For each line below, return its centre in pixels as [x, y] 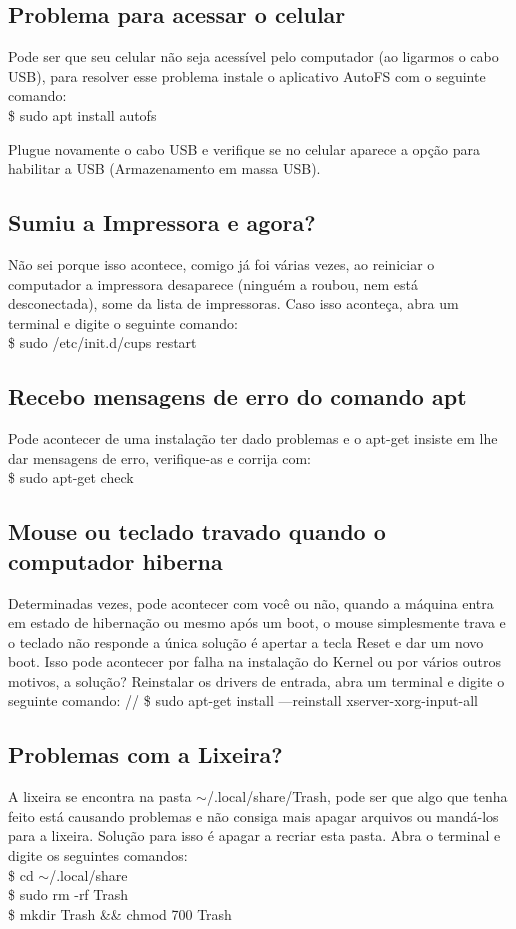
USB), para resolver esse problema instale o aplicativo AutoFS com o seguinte [247, 75]
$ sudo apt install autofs [82, 114]
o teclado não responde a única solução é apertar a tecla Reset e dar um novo [246, 641]
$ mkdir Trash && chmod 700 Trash [120, 913]
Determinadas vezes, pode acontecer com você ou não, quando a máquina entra [251, 602]
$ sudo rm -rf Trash [68, 894]
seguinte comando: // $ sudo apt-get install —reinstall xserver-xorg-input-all [243, 700]
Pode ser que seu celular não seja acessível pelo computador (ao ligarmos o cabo [253, 56]
